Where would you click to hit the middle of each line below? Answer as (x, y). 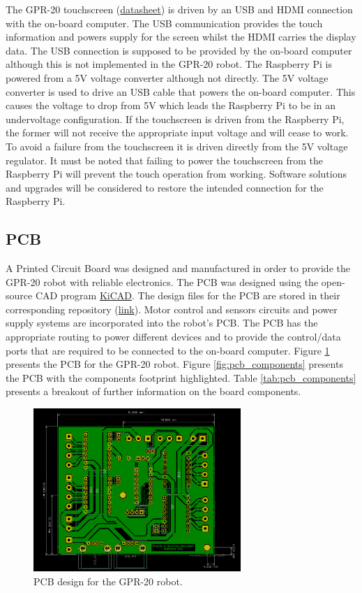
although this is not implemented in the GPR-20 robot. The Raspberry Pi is (169, 64)
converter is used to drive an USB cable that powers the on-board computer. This (181, 91)
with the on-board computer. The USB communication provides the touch (164, 23)
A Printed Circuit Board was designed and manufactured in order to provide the (178, 268)
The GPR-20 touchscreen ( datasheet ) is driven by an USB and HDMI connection (179, 9)
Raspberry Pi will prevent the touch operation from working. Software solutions (176, 174)
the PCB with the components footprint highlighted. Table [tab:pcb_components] (181, 377)
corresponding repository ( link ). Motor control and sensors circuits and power (172, 309)
